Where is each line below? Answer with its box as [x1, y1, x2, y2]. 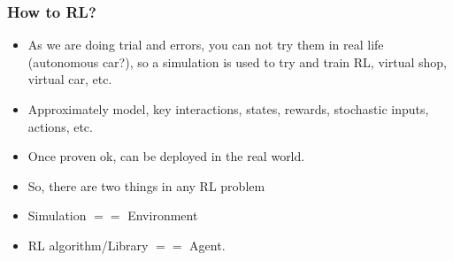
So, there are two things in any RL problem [27, 176, 265, 195]
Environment [127, 206, 198, 225]
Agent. [189, 235, 226, 254]
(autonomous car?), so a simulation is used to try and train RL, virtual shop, [27, 52, 447, 71]
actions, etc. [27, 117, 93, 135]
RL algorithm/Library [27, 235, 149, 254]
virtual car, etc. [27, 70, 112, 88]
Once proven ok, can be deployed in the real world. [27, 147, 305, 165]
